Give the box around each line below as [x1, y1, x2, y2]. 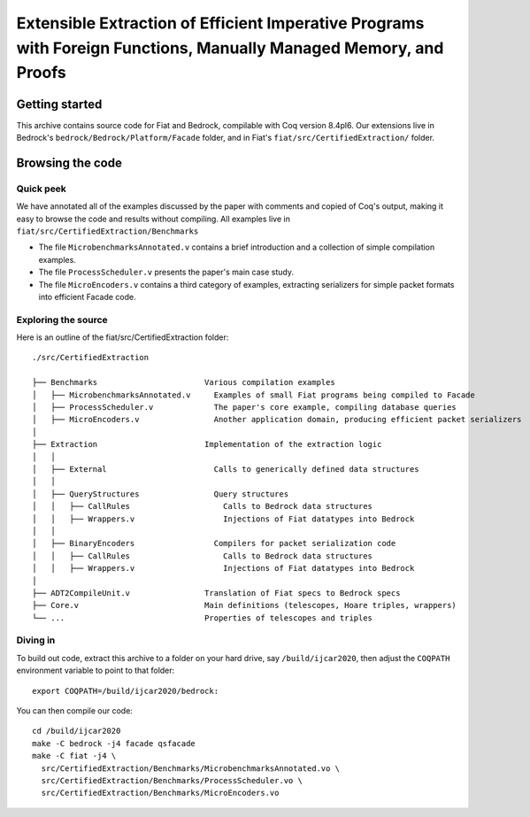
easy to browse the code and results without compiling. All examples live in [16, 213, 291, 224]
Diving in [16, 634, 56, 646]
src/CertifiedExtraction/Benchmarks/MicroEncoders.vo [41, 788, 280, 798]
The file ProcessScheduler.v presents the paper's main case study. [38, 266, 294, 278]
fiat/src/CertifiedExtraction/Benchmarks [16, 226, 199, 236]
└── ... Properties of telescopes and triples [32, 613, 373, 623]
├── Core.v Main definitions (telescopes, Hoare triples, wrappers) [32, 600, 457, 611]
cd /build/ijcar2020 [32, 726, 121, 736]
